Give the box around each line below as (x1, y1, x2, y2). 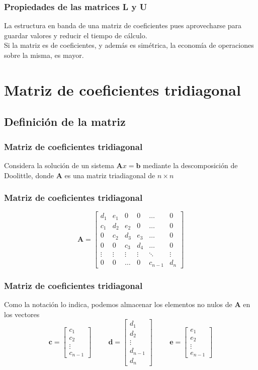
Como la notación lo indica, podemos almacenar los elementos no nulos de (4, 299, 232, 310)
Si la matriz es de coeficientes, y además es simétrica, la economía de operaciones (4, 40, 254, 50)
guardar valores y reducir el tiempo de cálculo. (4, 30, 147, 40)
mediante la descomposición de (143, 160, 238, 170)
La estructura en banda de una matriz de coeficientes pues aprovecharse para (4, 20, 242, 31)
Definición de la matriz (4, 114, 126, 129)
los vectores (4, 309, 40, 319)
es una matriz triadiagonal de (64, 170, 155, 180)
